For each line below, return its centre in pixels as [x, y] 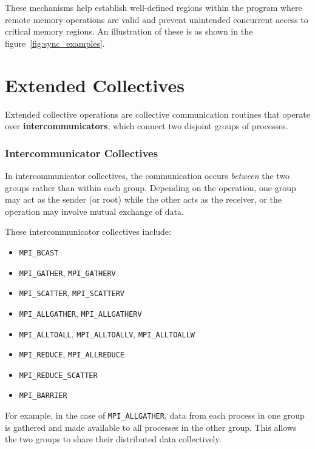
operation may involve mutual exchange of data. [94, 211]
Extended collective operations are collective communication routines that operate [157, 114]
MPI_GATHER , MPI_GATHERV [67, 272]
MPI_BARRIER [43, 396]
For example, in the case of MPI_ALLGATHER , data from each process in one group [155, 415]
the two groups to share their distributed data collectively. [113, 439]
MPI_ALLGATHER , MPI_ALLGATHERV [80, 313]
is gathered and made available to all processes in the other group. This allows [151, 427]
